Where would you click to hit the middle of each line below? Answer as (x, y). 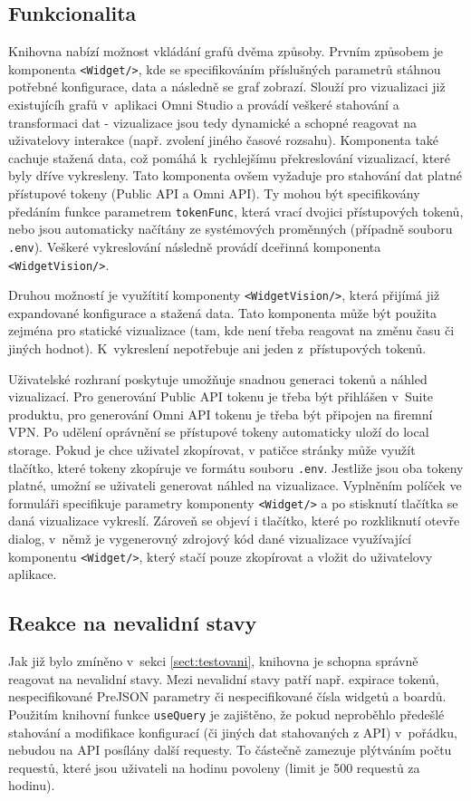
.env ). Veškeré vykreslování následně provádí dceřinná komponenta (195, 246)
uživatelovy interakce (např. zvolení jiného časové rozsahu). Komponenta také (224, 140)
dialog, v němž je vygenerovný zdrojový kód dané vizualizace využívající (210, 539)
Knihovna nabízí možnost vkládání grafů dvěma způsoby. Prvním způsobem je (226, 51)
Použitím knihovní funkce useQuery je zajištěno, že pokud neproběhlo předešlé (226, 714)
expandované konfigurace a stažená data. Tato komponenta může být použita (223, 312)
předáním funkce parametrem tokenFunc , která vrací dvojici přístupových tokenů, (236, 211)
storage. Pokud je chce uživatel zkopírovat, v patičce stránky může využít (212, 449)
